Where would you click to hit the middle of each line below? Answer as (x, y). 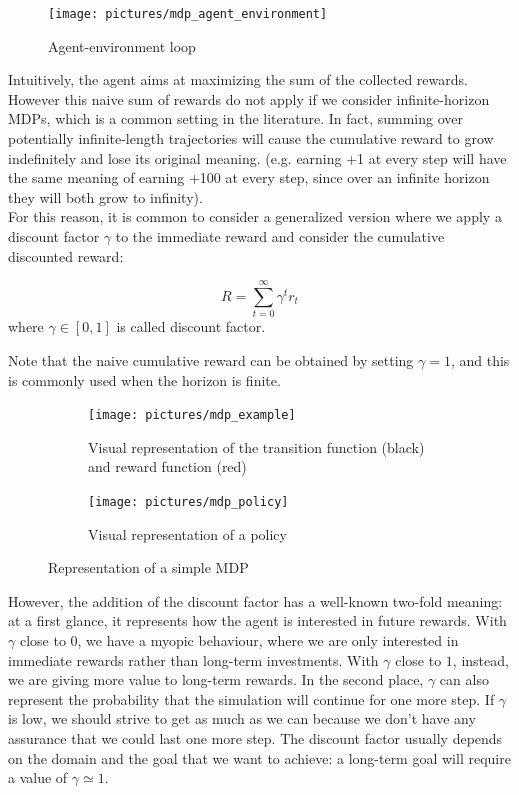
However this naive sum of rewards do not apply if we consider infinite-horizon (249, 98)
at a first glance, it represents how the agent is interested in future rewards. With (257, 620)
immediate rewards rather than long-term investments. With (193, 659)
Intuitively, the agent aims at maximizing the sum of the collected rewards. (238, 79)
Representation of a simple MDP (148, 567)
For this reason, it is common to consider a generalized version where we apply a (255, 216)
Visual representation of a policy (187, 533)
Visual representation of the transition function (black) (256, 446)
